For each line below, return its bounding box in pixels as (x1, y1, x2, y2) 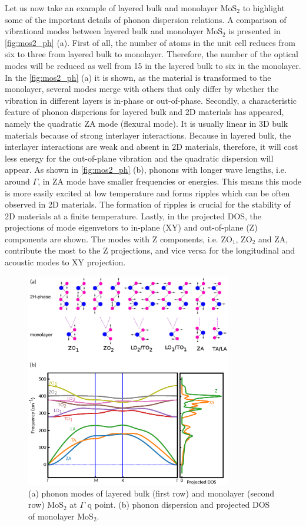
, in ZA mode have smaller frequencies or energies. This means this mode (38, 175, 301, 187)
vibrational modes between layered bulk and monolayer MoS (5, 25, 223, 37)
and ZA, (258, 232, 288, 245)
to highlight (242, 2, 285, 14)
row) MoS (28, 498, 64, 511)
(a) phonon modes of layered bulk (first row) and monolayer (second (28, 486, 275, 499)
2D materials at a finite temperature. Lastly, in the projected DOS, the (5, 209, 262, 222)
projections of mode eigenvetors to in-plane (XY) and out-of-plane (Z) (5, 221, 258, 234)
